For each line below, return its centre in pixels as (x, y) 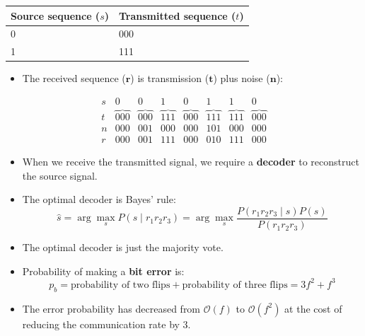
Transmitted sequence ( (177, 15)
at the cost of (313, 308)
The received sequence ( (74, 78)
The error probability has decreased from (111, 308)
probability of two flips (120, 285)
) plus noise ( (242, 78)
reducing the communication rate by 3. (106, 324)
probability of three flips (235, 285)
